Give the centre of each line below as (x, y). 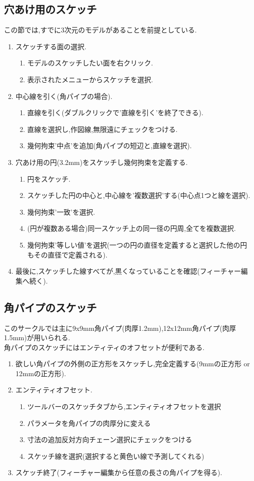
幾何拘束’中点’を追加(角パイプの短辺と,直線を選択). (110, 145)
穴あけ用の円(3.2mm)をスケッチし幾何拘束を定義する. (101, 162)
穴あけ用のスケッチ (50, 9)
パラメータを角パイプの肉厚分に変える (89, 423)
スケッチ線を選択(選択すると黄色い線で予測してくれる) (116, 456)
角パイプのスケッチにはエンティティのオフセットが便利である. (104, 347)
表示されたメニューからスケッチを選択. (90, 79)
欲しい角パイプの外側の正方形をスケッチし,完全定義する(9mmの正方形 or (133, 364)
